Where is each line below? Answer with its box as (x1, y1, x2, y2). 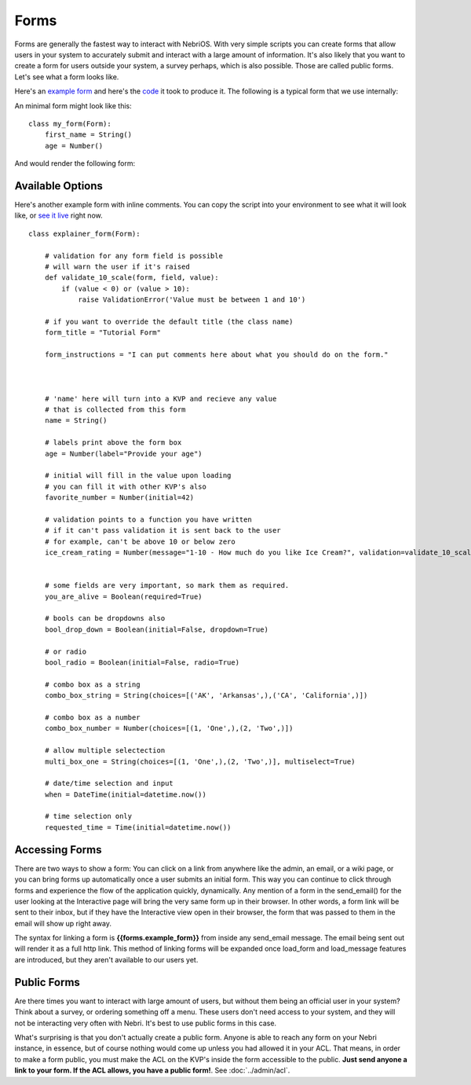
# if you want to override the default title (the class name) (44, 317, 294, 326)
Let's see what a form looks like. (14, 71, 119, 82)
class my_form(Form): (28, 119, 111, 128)
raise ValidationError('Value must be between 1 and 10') (78, 295, 306, 304)
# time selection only (44, 812, 133, 821)
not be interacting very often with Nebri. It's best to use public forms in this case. (14, 1018, 277, 1028)
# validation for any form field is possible (44, 251, 224, 260)
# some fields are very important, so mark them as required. (44, 581, 290, 590)
